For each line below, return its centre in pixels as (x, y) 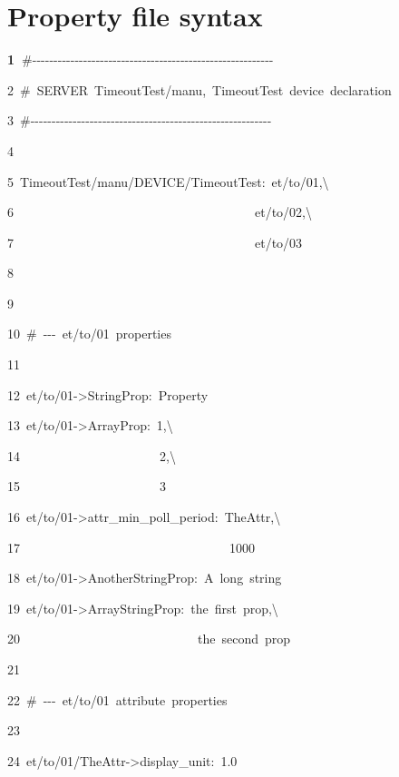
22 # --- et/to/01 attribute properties (117, 699)
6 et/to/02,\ (160, 212)
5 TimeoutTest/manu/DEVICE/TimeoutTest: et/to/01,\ (168, 181)
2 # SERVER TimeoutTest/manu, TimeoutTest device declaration (199, 89)
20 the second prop (149, 639)
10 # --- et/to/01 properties (89, 334)
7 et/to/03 (155, 242)
